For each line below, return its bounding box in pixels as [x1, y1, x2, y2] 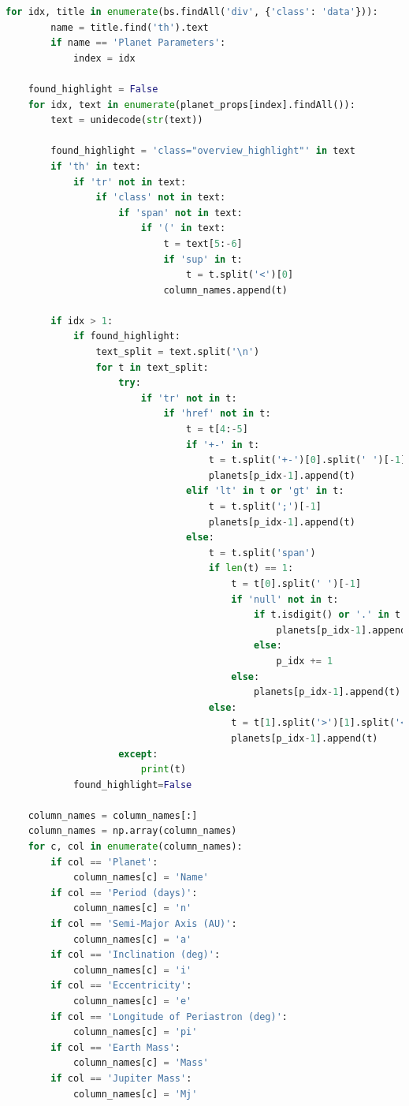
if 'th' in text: [50, 160, 141, 172]
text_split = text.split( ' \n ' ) [95, 346, 260, 358]
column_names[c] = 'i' [73, 964, 192, 976]
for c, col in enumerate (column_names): [28, 841, 243, 853]
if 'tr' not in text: [73, 176, 187, 188]
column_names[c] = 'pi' [73, 1026, 198, 1038]
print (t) [140, 764, 187, 775]
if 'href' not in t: [163, 408, 271, 420]
